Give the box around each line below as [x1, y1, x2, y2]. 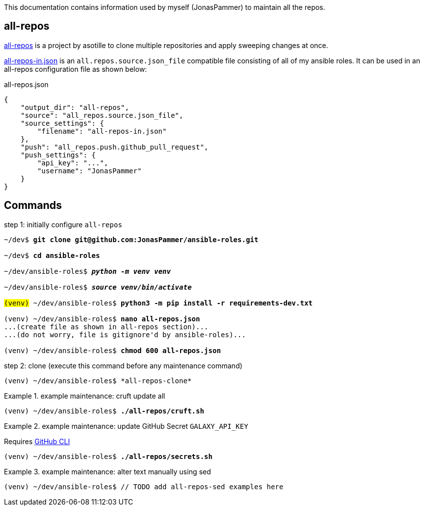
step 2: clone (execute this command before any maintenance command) [4, 361, 242, 370]
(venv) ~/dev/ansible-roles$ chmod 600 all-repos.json [4, 346, 221, 355]
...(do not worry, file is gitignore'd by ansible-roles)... [4, 330, 246, 339]
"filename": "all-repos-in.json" [37, 127, 167, 135]
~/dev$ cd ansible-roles [4, 251, 100, 259]
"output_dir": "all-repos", [20, 103, 129, 111]
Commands [4, 199, 62, 212]
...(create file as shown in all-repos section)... [4, 322, 209, 331]
